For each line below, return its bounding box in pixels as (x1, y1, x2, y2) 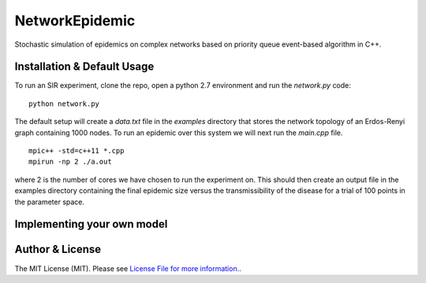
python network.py (28, 99, 100, 108)
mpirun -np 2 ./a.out (28, 157, 112, 166)
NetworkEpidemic (14, 12, 136, 29)
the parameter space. (14, 197, 85, 206)
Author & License (14, 243, 102, 256)
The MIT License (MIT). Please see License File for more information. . (14, 263, 241, 273)
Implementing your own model (14, 217, 168, 231)
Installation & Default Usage (14, 60, 155, 74)
